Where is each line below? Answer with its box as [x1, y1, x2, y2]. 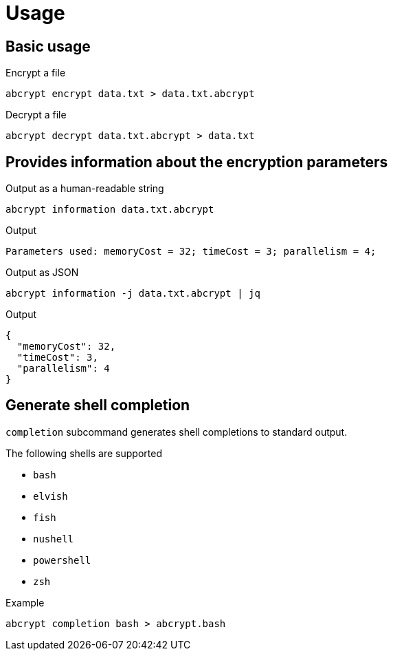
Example [5, 596, 45, 609]
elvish [33, 490, 68, 502]
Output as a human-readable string [5, 182, 164, 195]
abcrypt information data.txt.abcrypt [5, 204, 214, 215]
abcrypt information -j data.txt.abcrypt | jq [5, 288, 260, 299]
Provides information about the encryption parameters [5, 153, 388, 171]
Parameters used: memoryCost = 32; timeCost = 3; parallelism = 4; [5, 246, 377, 257]
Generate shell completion [5, 396, 190, 414]
